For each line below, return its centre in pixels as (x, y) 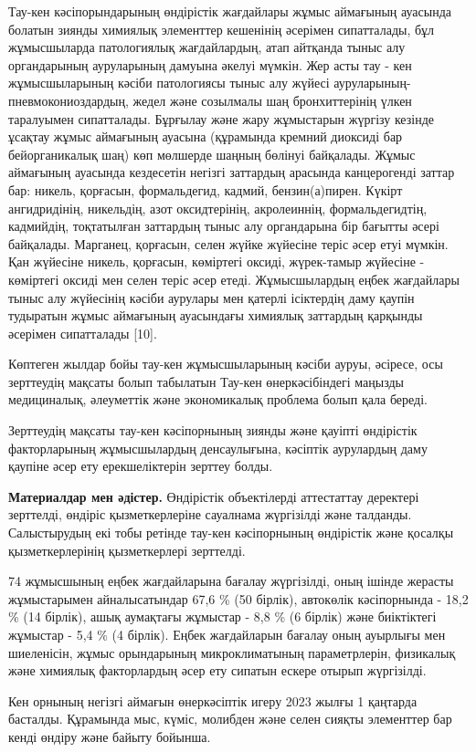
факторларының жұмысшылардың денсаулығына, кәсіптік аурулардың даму (218, 448)
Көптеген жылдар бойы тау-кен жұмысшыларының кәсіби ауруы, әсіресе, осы (226, 364)
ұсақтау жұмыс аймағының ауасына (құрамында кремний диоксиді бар (206, 136)
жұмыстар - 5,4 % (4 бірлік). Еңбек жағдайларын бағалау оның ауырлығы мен (227, 634)
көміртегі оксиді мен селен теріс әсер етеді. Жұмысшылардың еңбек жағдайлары (234, 279)
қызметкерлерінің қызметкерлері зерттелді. (127, 550)
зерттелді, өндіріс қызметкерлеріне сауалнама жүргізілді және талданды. (210, 514)
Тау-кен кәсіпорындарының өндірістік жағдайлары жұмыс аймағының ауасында (230, 11)
